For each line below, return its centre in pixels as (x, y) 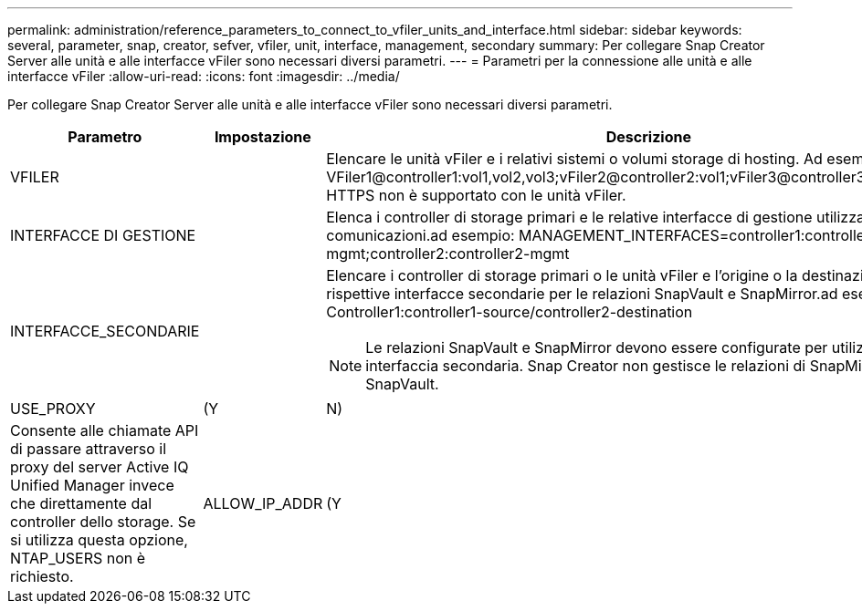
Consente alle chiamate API (105, 430)
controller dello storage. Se (103, 522)
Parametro (105, 137)
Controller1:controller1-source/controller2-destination (510, 312)
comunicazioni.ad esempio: (420, 235)
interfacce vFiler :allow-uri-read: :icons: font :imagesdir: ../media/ (204, 76)
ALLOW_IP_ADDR (263, 503)
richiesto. (42, 576)
